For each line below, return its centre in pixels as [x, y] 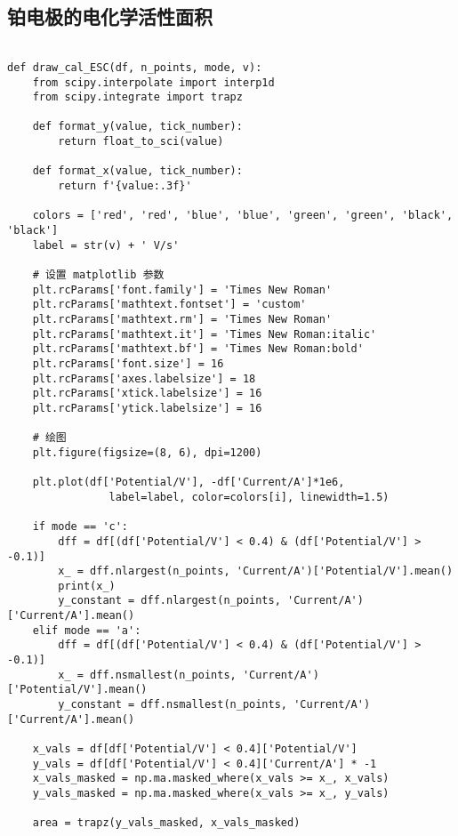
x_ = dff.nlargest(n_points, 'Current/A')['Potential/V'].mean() [256, 571]
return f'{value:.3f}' [125, 186]
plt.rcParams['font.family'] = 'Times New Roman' [182, 289]
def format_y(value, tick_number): [137, 127]
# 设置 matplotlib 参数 [98, 275]
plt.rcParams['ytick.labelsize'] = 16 [147, 408]
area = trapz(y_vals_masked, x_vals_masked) [166, 823]
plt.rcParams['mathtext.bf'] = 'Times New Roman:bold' [198, 349]
